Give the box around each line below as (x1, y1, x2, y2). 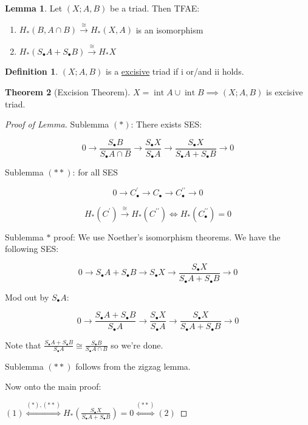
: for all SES (72, 166, 118, 178)
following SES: (5, 242, 59, 255)
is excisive (266, 85, 303, 98)
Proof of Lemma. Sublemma (5, 118, 109, 131)
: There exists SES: (131, 118, 202, 131)
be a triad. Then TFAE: (110, 2, 200, 14)
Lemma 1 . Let (5, 2, 63, 14)
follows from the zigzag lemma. (75, 359, 191, 372)
